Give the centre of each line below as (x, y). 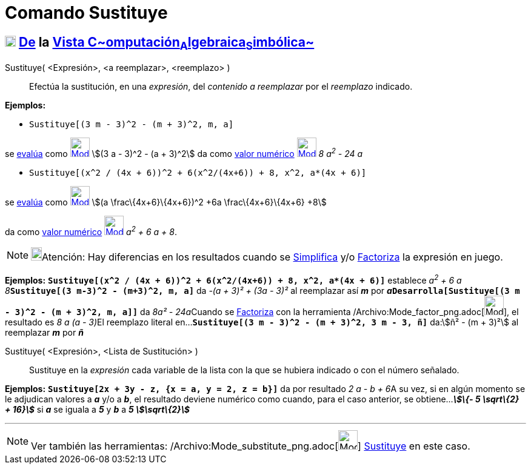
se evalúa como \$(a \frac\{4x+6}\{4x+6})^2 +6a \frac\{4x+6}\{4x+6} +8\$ (166, 202)
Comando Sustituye (86, 13)
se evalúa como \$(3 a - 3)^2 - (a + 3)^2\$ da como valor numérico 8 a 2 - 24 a (184, 153)
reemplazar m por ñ (44, 333)
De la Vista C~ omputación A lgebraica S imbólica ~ (166, 43)
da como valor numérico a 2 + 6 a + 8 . (91, 231)
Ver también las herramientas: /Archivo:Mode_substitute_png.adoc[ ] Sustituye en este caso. (251, 446)
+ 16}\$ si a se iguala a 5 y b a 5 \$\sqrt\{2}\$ (98, 410)
